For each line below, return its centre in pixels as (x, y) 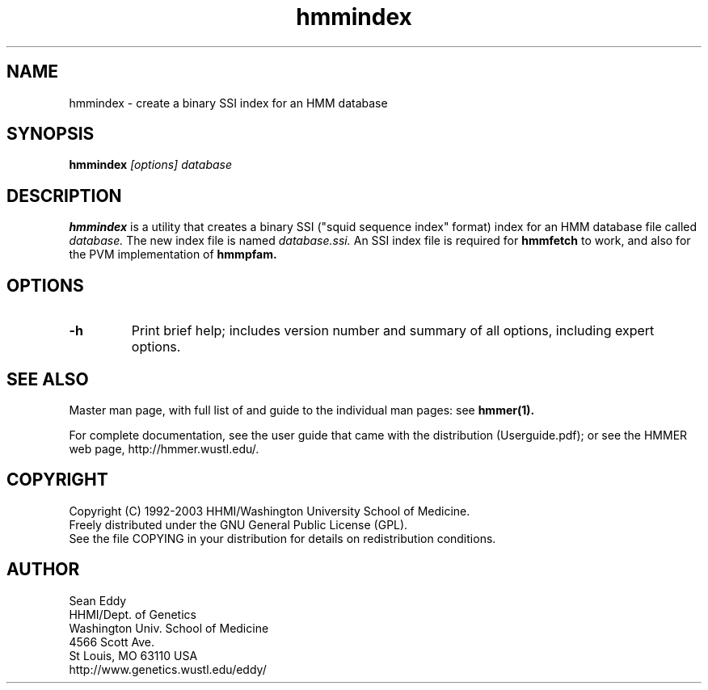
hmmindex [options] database (150, 165)
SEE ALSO (48, 379)
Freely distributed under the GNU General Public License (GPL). (238, 524)
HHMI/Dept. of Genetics (133, 614)
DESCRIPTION (64, 196)
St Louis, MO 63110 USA (133, 655)
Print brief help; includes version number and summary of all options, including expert (393, 331)
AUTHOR (43, 570)
